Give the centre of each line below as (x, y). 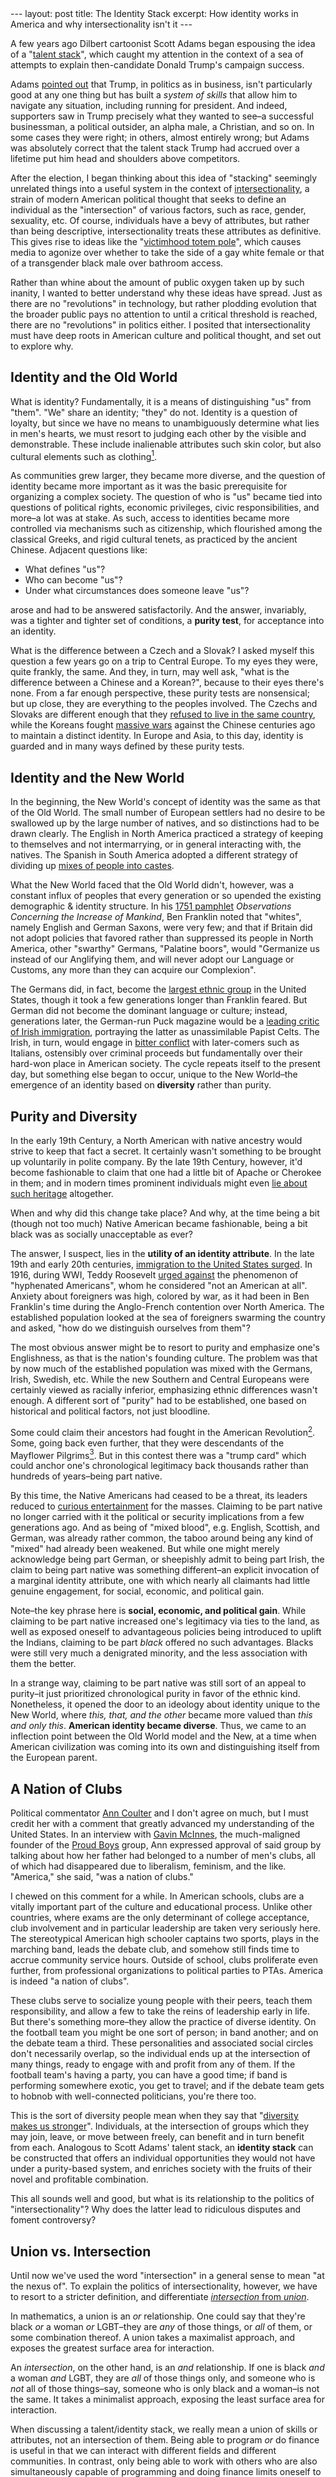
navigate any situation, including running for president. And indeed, (149, 105)
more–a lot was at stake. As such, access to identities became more (150, 518)
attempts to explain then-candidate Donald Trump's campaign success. (157, 65)
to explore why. (42, 346)
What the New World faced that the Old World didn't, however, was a (152, 885)
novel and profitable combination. (79, 2179)
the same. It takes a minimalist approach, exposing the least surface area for (168, 2399)
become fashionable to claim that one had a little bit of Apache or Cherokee (166, 1173)
